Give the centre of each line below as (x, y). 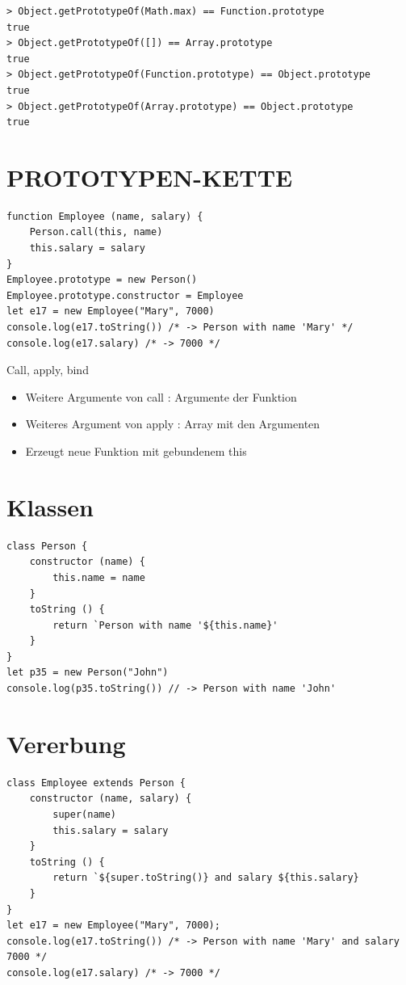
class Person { (47, 546)
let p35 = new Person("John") (88, 673)
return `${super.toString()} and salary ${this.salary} (206, 878)
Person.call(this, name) (96, 232)
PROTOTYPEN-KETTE (150, 177)
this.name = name (99, 577)
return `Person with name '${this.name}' (165, 625)
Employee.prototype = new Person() (102, 280)
